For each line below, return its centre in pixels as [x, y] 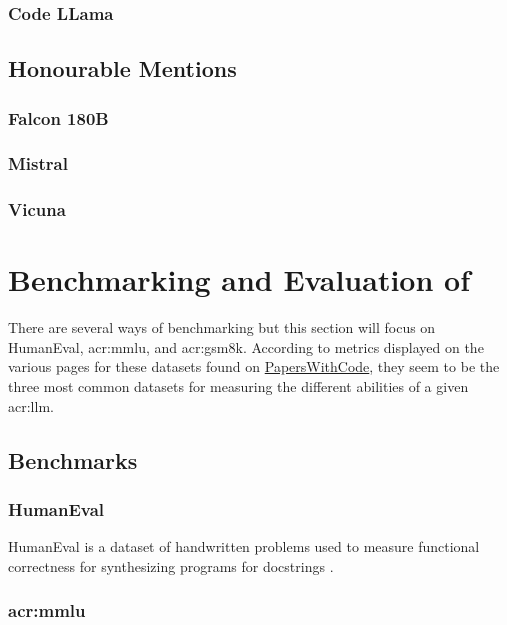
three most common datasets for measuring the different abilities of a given [238, 386]
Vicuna [37, 209]
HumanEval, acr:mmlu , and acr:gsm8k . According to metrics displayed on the [246, 346]
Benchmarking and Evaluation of [239, 279]
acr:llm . [31, 405]
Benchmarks [73, 459]
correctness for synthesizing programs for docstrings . [171, 565]
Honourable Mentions [122, 68]
